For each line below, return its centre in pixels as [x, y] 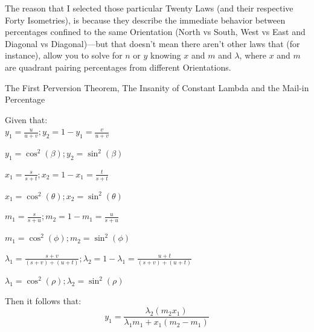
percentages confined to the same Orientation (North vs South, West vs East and [155, 32]
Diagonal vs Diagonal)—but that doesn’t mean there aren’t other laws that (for [152, 43]
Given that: [26, 119]
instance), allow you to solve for [64, 55]
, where [253, 55]
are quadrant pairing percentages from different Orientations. [118, 67]
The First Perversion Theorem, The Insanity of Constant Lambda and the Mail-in [157, 87]
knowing [166, 55]
